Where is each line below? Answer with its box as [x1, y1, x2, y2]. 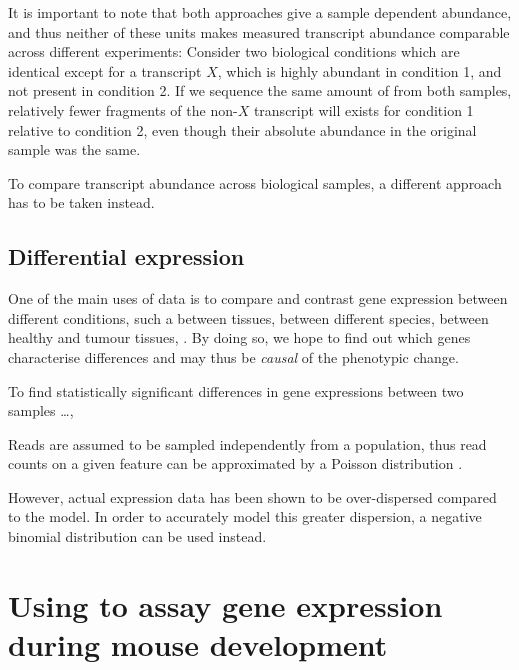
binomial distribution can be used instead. [8, 526, 267, 547]
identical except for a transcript [8, 60, 202, 81]
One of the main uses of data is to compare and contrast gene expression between [8, 288, 508, 309]
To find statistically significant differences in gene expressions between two [8, 380, 464, 401]
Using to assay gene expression [8, 584, 443, 625]
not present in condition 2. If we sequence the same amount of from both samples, [8, 80, 512, 101]
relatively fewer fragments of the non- [8, 99, 238, 120]
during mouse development [8, 624, 388, 665]
